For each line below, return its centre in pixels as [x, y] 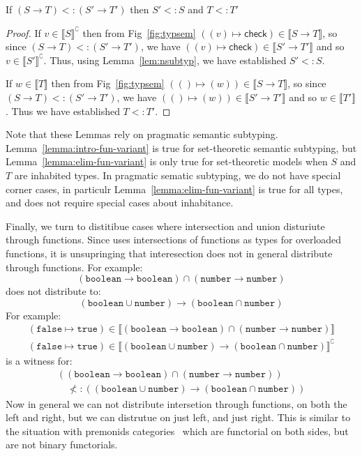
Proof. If [23, 32]
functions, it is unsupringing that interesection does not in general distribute [169, 253]
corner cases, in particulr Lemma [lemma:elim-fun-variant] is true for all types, [174, 189]
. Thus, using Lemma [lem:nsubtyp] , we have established [165, 60]
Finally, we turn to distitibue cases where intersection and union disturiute [165, 226]
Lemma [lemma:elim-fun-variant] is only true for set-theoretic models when [167, 161]
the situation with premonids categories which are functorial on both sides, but [177, 431]
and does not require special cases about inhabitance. [120, 203]
